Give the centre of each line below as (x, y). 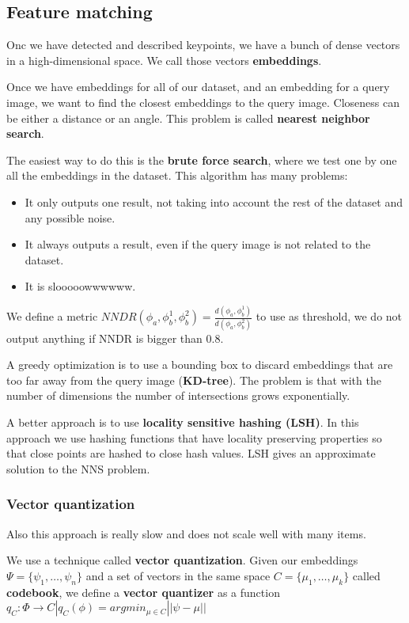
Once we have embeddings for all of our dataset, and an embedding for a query (198, 87)
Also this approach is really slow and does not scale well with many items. (186, 533)
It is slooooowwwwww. (80, 286)
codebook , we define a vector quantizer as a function (143, 592)
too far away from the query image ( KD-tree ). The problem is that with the (194, 380)
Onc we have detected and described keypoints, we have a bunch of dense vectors (203, 45)
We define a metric (52, 316)
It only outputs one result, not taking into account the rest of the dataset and (214, 201)
